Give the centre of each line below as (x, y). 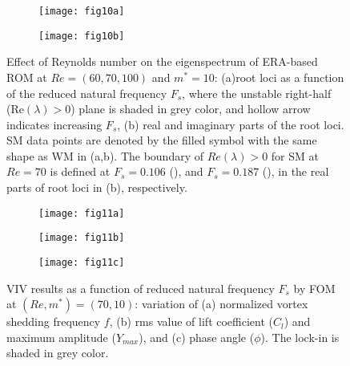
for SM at (295, 155)
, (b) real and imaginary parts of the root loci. (231, 124)
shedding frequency (54, 321)
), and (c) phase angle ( (197, 337)
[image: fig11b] (82, 238)
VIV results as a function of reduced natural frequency (141, 288)
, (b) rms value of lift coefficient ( (191, 321)
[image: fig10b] (82, 36)
